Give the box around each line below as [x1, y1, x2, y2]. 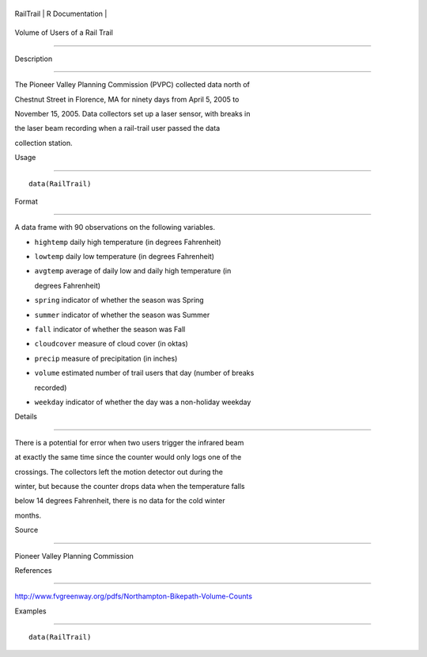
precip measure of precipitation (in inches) [34, 353, 178, 363]
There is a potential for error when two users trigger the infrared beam [14, 437, 244, 447]
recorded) [34, 383, 67, 392]
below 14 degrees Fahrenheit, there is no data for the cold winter [14, 496, 225, 506]
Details [14, 412, 37, 422]
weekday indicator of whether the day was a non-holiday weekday [34, 397, 251, 407]
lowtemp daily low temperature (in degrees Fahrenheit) [34, 252, 215, 262]
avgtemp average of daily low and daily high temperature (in [34, 266, 232, 276]
